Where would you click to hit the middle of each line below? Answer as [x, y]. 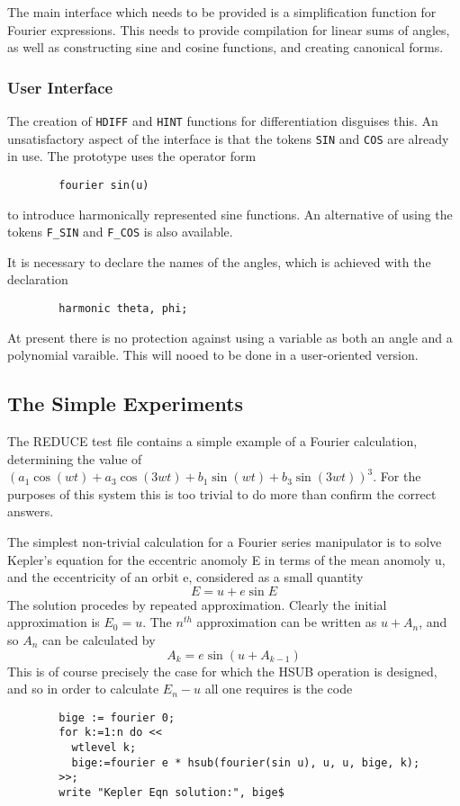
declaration [38, 279]
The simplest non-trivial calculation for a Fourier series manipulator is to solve [225, 542]
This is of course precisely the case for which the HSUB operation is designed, [222, 671]
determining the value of [75, 458]
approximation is [54, 622]
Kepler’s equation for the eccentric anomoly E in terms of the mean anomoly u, [226, 559]
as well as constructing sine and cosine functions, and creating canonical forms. [225, 47]
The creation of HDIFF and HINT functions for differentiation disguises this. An [223, 121]
